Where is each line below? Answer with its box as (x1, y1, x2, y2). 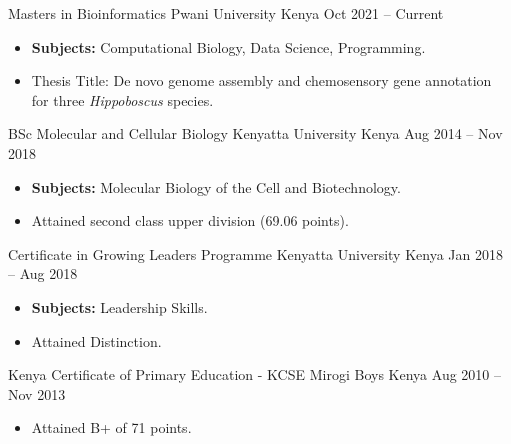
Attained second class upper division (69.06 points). (31, 210, 349, 231)
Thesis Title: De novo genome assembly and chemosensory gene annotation (31, 70, 492, 91)
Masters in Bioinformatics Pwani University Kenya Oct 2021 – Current (8, 3, 444, 23)
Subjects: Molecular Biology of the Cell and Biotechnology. (31, 176, 401, 197)
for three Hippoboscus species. (31, 89, 214, 110)
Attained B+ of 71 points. (31, 417, 192, 438)
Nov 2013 (8, 383, 66, 404)
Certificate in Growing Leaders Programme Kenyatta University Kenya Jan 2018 (8, 243, 503, 264)
